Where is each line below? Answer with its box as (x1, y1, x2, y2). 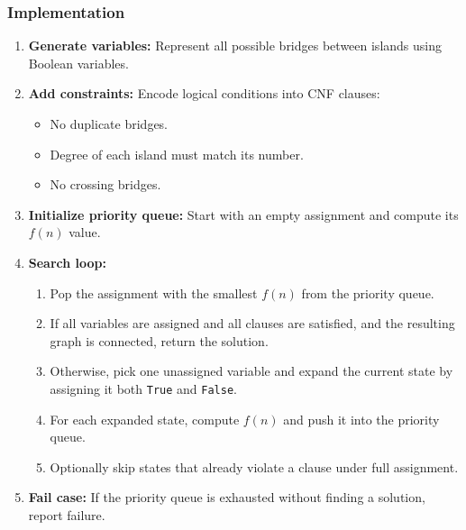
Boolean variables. (28, 53, 129, 72)
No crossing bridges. (50, 175, 161, 194)
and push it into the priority (283, 409, 440, 428)
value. (69, 223, 101, 242)
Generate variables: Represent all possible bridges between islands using (28, 36, 442, 55)
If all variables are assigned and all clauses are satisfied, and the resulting (50, 314, 455, 333)
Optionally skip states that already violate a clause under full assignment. (50, 457, 459, 476)
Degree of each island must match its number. (50, 144, 304, 163)
